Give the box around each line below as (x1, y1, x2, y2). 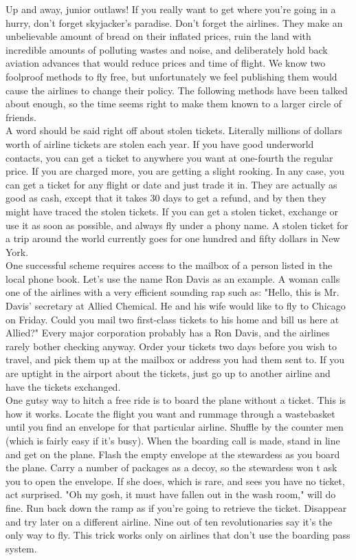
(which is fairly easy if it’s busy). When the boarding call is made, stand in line (5, 433, 340, 447)
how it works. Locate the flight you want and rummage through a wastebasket (5, 406, 335, 420)
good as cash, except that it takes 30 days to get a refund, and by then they (5, 191, 326, 205)
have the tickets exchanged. (5, 379, 121, 394)
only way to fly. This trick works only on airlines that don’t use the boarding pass (5, 528, 351, 542)
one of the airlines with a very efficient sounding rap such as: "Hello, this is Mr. (5, 285, 340, 299)
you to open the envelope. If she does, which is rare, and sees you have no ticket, (5, 473, 345, 488)
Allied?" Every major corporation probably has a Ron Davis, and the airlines (5, 325, 330, 340)
